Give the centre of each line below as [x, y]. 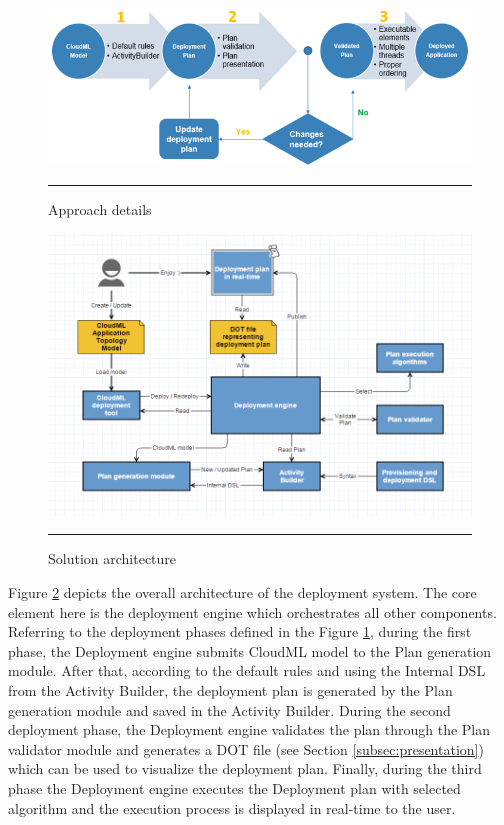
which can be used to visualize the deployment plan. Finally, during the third [245, 768]
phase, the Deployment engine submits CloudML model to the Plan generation [250, 650]
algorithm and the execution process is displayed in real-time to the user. [232, 807]
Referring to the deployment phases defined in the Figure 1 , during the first [240, 631]
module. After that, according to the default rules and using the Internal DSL [247, 670]
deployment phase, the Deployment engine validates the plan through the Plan [249, 729]
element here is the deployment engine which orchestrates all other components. [252, 611]
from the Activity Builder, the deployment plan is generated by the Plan [230, 690]
